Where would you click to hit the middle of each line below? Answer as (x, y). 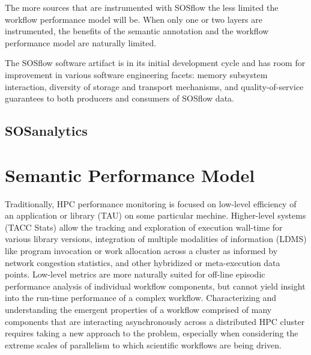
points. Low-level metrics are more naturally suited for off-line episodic (135, 274)
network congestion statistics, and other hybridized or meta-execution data (143, 262)
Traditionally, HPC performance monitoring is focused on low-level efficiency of (151, 203)
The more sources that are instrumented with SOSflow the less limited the (142, 7)
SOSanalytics (46, 131)
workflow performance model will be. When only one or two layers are (134, 19)
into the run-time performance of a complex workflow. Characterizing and (141, 298)
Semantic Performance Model (130, 174)
